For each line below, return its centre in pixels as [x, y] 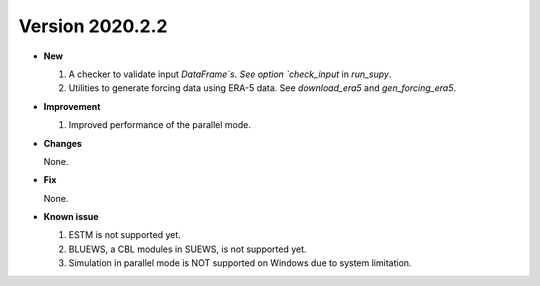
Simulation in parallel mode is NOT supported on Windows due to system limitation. [240, 263]
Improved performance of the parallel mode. [160, 125]
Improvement [72, 106]
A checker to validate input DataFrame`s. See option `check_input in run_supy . [230, 74]
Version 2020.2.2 [93, 26]
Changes [62, 143]
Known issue [71, 217]
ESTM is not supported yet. [125, 235]
